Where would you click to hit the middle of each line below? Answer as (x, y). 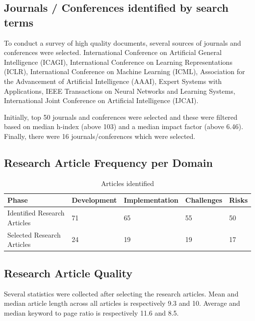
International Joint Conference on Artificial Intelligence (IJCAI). (101, 100)
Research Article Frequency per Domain (108, 162)
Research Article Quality (68, 273)
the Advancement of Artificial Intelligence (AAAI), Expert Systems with (113, 81)
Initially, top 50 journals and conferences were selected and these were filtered (121, 117)
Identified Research (36, 213)
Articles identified (127, 183)
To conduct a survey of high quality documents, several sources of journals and (123, 42)
